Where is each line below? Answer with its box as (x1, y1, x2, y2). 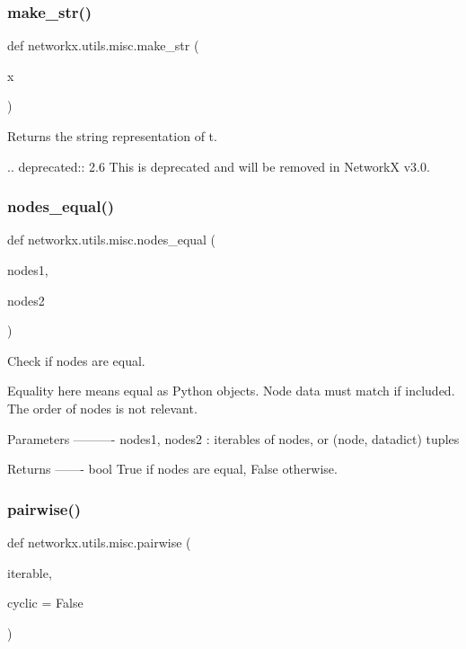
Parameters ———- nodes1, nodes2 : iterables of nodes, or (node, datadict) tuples (7, 429, 460, 448)
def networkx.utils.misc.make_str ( (7, 36, 199, 55)
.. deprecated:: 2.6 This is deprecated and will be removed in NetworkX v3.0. (7, 156, 430, 175)
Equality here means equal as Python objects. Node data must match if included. (7, 381, 455, 400)
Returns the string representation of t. (7, 127, 217, 145)
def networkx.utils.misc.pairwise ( (7, 532, 191, 551)
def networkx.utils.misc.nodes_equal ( (7, 230, 216, 249)
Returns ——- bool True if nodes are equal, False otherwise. (7, 459, 338, 478)
